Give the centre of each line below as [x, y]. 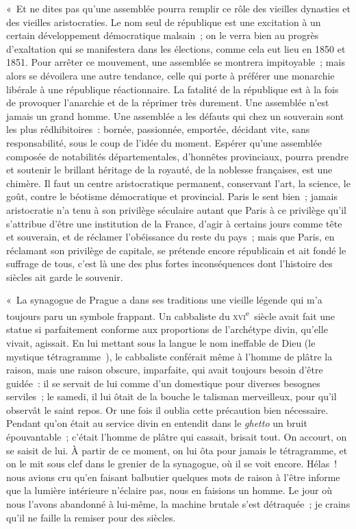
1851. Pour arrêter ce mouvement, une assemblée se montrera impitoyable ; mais [176, 62]
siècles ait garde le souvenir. [65, 276]
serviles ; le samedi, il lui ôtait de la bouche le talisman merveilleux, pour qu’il [171, 396]
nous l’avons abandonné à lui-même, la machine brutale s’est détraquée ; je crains [178, 504]
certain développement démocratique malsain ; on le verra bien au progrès [163, 35]
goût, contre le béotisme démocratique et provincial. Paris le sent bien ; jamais [172, 196]
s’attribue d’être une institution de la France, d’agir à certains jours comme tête [174, 223]
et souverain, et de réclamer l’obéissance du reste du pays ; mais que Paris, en [170, 237]
